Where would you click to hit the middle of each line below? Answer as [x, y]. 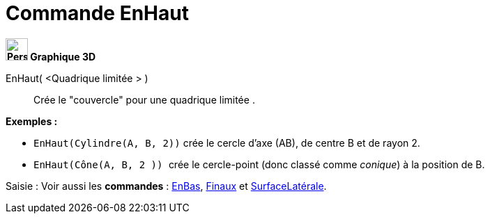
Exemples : [32, 121]
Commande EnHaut [97, 13]
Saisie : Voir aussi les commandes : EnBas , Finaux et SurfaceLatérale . [166, 186]
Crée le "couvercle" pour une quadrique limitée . [144, 99]
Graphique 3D [63, 56]
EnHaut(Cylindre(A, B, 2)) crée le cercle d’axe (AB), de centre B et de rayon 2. [227, 143]
